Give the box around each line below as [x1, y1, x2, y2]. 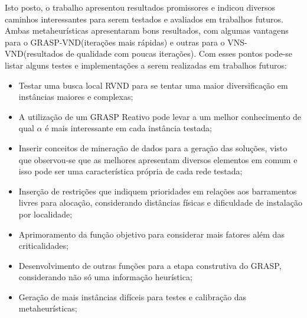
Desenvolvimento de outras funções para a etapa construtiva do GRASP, [18, 259, 282, 271]
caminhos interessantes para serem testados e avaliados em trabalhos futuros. [5, 12, 283, 25]
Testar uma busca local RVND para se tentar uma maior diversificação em [18, 79, 288, 91]
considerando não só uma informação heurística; [18, 271, 192, 283]
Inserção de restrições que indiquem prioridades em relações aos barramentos [18, 184, 297, 197]
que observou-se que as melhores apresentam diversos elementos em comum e [18, 153, 298, 166]
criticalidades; [18, 239, 68, 252]
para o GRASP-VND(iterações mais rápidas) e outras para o [5, 35, 225, 48]
